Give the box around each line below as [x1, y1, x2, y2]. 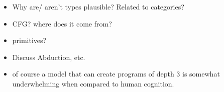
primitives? [12, 35, 47, 45]
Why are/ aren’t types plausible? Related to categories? [12, 1, 184, 11]
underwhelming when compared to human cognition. [12, 78, 174, 88]
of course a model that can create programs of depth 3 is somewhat [12, 68, 220, 79]
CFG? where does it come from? [12, 18, 112, 28]
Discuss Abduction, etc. [12, 51, 85, 62]
